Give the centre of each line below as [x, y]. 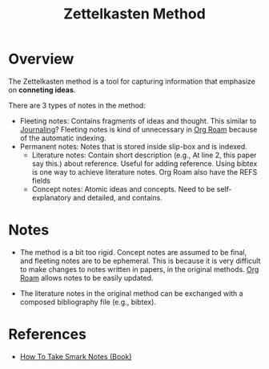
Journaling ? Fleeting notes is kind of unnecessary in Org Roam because [139, 129]
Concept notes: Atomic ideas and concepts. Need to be [123, 189]
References [47, 335]
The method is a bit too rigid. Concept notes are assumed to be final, [133, 252]
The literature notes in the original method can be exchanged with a [131, 293]
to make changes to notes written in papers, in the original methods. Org [139, 269]
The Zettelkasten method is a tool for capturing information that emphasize [132, 81]
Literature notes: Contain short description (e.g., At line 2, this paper [144, 155]
